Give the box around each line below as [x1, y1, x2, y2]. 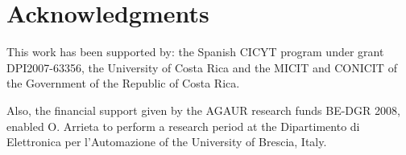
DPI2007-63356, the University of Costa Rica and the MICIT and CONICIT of [6, 59, 397, 75]
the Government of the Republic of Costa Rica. [6, 75, 240, 92]
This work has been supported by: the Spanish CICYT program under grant [6, 43, 384, 60]
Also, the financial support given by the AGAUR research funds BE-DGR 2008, [6, 101, 400, 118]
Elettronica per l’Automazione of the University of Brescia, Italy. [6, 133, 327, 150]
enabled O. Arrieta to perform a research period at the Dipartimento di [6, 117, 360, 134]
